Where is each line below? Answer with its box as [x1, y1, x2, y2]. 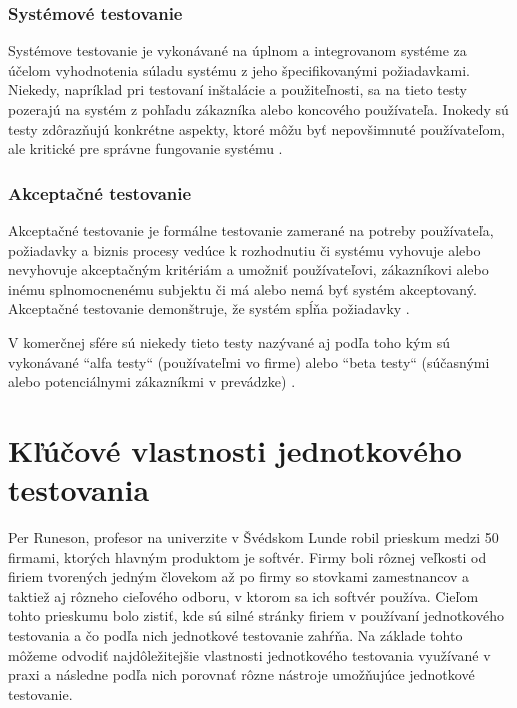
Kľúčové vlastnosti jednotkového [8, 429, 462, 470]
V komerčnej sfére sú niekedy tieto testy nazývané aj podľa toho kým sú [8, 331, 451, 352]
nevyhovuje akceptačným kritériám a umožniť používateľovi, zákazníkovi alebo [8, 259, 489, 280]
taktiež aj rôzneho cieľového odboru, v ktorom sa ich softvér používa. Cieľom [8, 585, 479, 606]
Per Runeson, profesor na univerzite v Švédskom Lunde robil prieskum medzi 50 [8, 527, 499, 548]
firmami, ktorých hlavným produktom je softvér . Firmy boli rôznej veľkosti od [8, 546, 487, 567]
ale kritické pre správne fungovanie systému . [8, 138, 283, 159]
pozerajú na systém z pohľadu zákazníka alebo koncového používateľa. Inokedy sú [8, 99, 509, 119]
